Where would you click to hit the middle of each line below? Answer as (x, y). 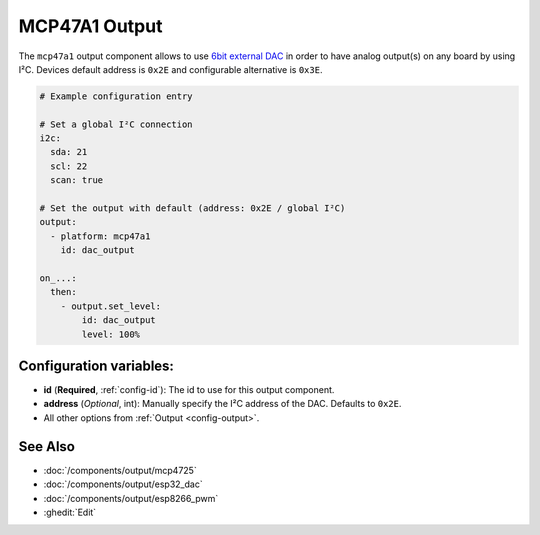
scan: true (77, 180)
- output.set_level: (111, 306)
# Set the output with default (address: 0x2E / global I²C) (192, 208)
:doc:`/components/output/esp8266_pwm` (131, 498)
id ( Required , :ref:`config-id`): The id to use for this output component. (189, 390)
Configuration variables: (96, 365)
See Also (46, 446)
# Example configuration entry (116, 96)
